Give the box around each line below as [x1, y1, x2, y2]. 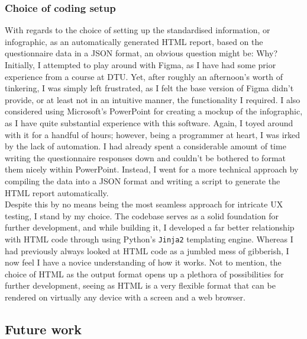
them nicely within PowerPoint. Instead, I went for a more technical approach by [5, 163, 299, 175]
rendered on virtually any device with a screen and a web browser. [5, 290, 245, 303]
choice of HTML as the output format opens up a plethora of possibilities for [5, 267, 284, 280]
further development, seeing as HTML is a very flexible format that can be [5, 279, 276, 292]
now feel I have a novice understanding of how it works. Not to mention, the [5, 256, 282, 268]
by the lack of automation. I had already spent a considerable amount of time [5, 140, 286, 152]
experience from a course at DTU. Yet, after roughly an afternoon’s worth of [5, 70, 283, 82]
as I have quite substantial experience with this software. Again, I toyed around [5, 116, 293, 129]
